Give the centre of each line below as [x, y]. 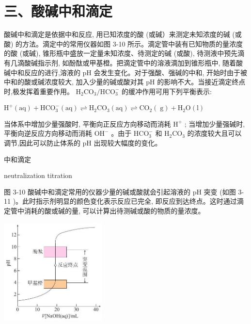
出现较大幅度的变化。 [128, 143]
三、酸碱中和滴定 [58, 11]
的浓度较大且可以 [214, 133]
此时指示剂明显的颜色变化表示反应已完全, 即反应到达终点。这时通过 [130, 201]
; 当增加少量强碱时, [215, 123]
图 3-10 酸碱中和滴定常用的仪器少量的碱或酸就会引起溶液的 [97, 191]
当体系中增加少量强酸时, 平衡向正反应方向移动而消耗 [87, 123]
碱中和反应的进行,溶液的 [42, 72]
